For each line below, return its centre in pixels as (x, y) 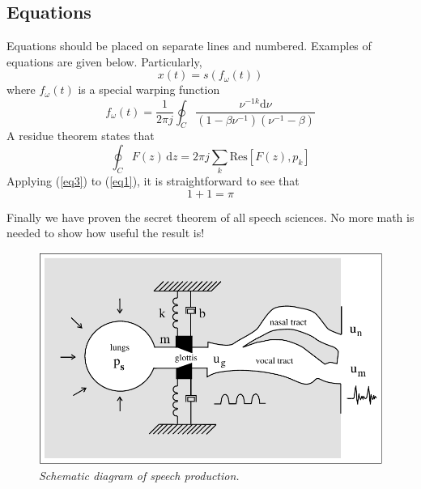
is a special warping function (149, 89)
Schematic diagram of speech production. (139, 475)
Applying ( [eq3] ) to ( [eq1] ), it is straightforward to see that (153, 181)
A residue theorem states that (81, 136)
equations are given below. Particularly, (104, 61)
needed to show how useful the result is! (106, 233)
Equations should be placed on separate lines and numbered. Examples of (189, 46)
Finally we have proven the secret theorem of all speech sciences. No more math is (210, 217)
